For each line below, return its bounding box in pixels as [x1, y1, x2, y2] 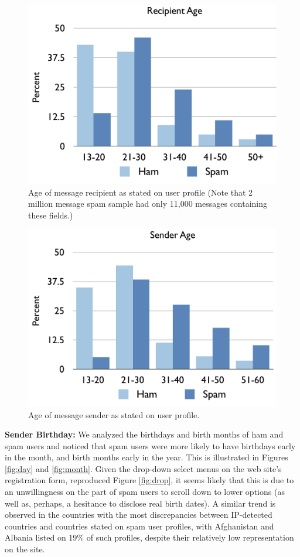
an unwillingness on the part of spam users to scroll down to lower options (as [5, 486, 285, 498]
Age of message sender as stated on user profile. [28, 408, 200, 421]
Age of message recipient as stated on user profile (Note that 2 [28, 186, 253, 198]
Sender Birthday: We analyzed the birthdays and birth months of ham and [5, 428, 284, 440]
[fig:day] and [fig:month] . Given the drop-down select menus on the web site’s [5, 462, 282, 474]
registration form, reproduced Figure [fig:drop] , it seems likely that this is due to [5, 474, 294, 486]
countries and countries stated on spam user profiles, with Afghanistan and [5, 520, 274, 532]
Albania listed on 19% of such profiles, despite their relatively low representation [5, 531, 294, 544]
